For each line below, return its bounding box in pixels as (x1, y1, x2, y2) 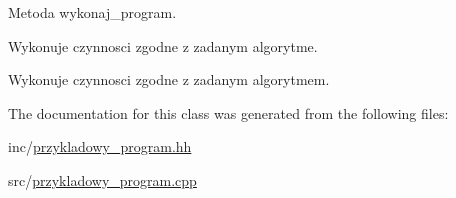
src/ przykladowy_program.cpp (8, 169, 197, 190)
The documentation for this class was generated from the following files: (8, 102, 449, 123)
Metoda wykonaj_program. (8, 2, 177, 22)
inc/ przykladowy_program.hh (8, 136, 192, 157)
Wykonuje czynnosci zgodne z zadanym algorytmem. (8, 69, 330, 90)
